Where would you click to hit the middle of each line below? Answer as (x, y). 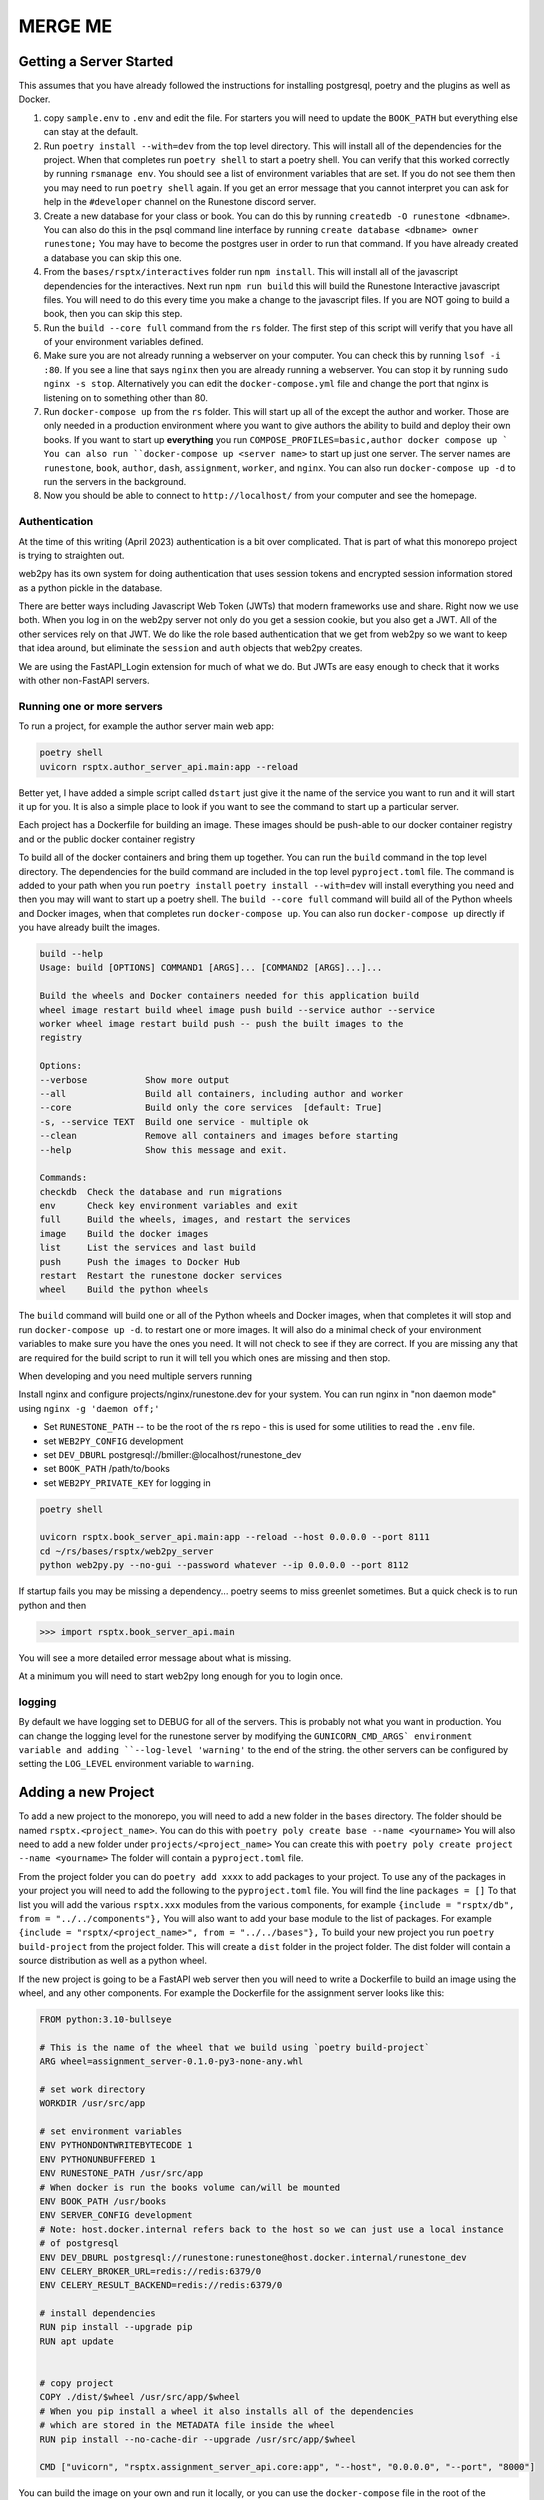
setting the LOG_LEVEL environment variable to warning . (136, 1764)
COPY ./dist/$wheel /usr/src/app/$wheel (139, 2397)
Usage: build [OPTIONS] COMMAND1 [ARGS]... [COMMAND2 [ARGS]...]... (211, 968)
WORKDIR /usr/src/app (92, 2103)
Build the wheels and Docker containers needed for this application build (229, 996)
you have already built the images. (89, 927)
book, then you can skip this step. (113, 314)
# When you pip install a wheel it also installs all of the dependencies (227, 2411)
